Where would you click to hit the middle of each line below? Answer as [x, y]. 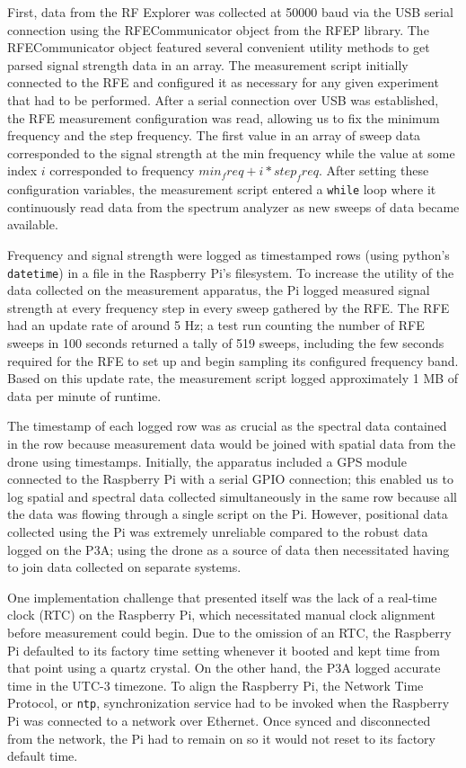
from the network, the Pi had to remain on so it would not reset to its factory [221, 738]
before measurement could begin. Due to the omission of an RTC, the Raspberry [229, 632]
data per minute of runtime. [84, 395]
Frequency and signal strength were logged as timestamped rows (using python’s [229, 254]
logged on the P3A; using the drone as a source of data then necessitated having [229, 549]
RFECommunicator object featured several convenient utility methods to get [219, 47]
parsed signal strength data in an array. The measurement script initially [208, 64]
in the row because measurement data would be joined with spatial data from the [232, 443]
